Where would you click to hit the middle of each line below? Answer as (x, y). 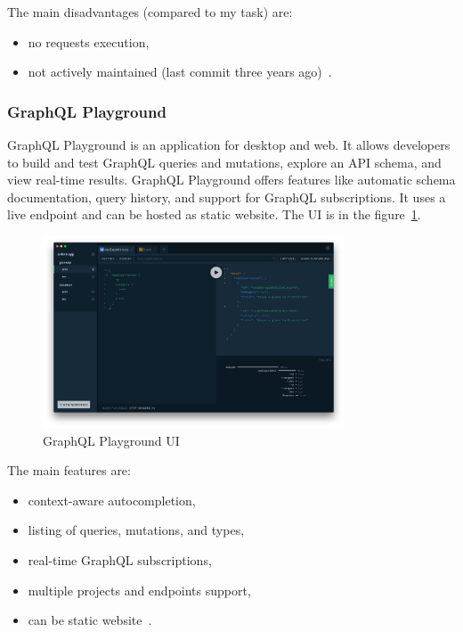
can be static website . (90, 620)
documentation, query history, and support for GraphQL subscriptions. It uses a (227, 197)
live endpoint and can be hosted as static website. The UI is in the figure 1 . (214, 214)
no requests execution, (89, 41)
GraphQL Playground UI (111, 440)
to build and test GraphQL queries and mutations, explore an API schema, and (224, 162)
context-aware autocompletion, (112, 500)
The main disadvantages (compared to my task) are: (150, 12)
